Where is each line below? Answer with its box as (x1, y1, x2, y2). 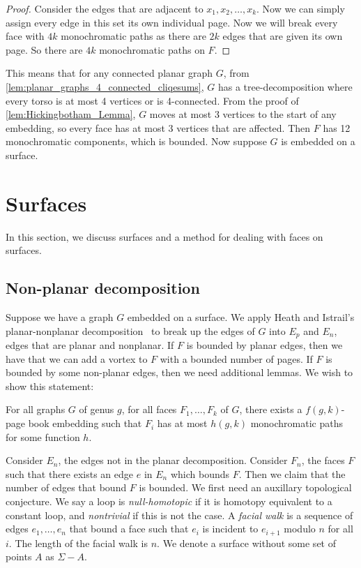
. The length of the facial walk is (8, 535, 148, 550)
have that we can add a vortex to (6, 351, 148, 366)
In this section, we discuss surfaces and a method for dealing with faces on (6, 229, 323, 244)
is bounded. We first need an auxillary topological (139, 480, 352, 495)
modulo (284, 521, 316, 536)
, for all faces (121, 402, 177, 417)
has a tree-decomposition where (217, 79, 353, 94)
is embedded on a (281, 134, 355, 149)
